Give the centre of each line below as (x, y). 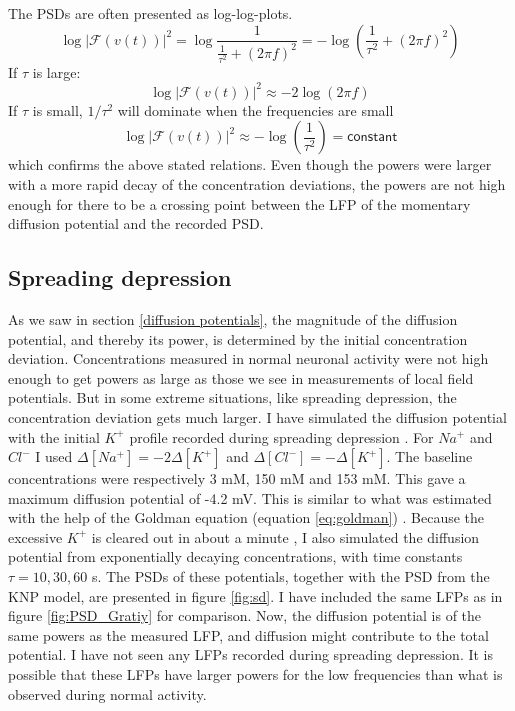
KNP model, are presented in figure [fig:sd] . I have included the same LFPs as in (255, 595)
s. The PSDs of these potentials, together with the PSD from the (290, 576)
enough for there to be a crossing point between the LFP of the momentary (239, 203)
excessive (35, 536)
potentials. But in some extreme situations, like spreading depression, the (232, 397)
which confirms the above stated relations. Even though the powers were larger (250, 164)
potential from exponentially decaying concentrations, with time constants (235, 556)
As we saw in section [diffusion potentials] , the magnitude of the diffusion (233, 318)
